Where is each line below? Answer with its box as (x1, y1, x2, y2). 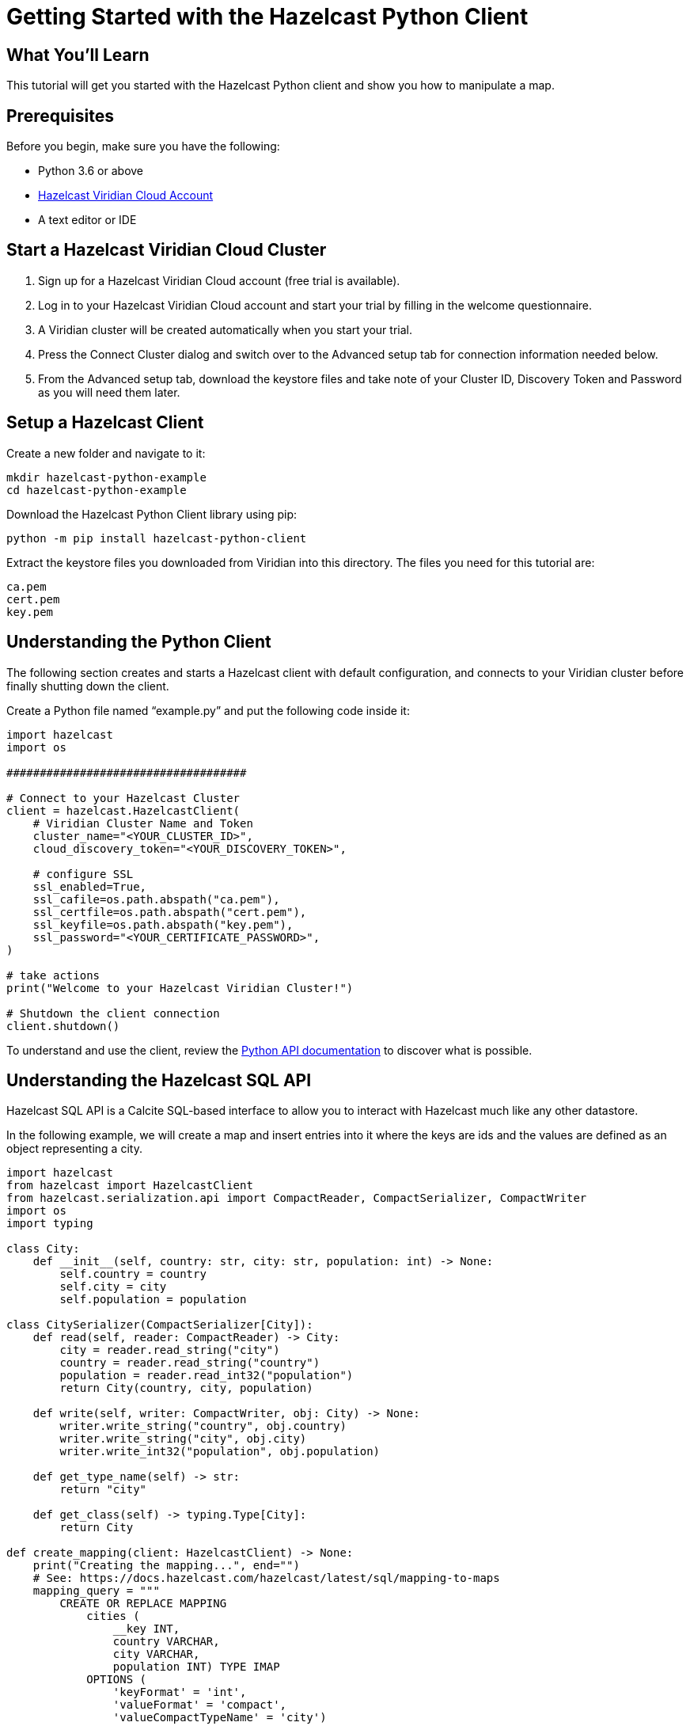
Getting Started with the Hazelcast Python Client (6, 3, 529, 30)
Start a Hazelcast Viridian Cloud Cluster (6, 240, 327, 260)
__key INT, (112, 1622, 180, 1636)
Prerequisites (6, 105, 114, 126)
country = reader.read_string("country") (59, 1356, 320, 1370)
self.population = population (59, 1293, 247, 1306)
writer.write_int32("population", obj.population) (59, 1445, 381, 1458)
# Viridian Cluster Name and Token (32, 816, 253, 830)
